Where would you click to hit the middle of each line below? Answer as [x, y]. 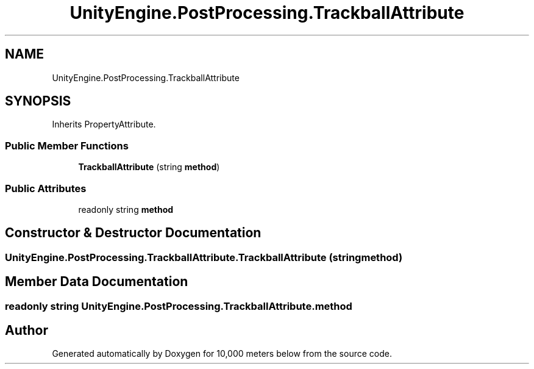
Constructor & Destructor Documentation [133, 233]
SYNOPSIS [38, 101]
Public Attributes [46, 188]
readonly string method [126, 209]
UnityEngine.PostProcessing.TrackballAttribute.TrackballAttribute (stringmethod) [204, 257]
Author [27, 331]
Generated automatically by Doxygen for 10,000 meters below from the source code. [222, 354]
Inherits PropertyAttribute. [104, 124]
